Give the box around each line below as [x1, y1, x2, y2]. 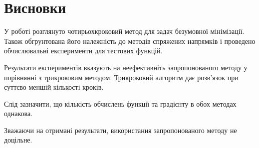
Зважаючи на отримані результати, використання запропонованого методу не [4, 125, 237, 135]
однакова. [4, 108, 33, 119]
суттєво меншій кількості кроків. [4, 82, 104, 92]
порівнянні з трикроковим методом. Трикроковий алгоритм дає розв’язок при [4, 72, 239, 82]
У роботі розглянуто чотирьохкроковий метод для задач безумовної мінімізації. [4, 26, 245, 36]
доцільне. [4, 135, 32, 145]
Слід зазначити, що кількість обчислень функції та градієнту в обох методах [4, 98, 237, 109]
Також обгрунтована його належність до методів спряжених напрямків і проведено [4, 35, 256, 46]
